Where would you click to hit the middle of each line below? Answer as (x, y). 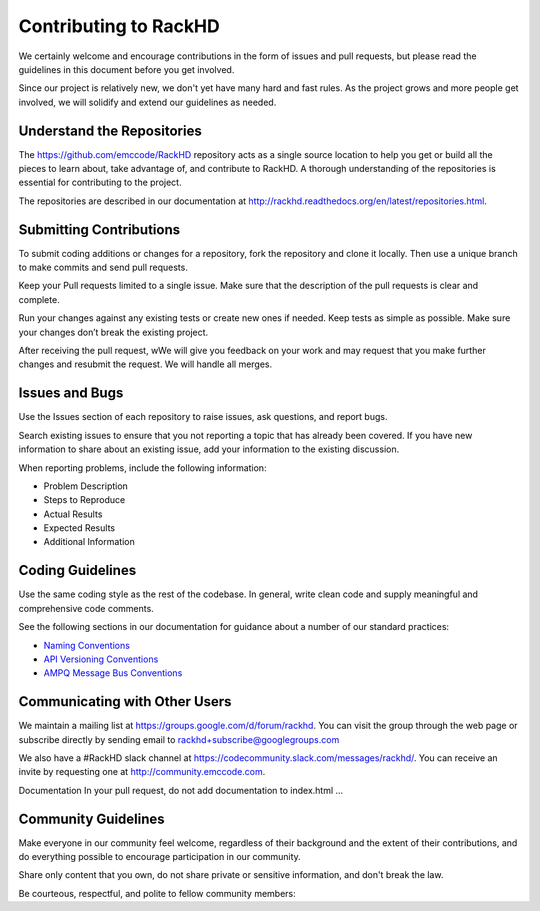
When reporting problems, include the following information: (142, 467)
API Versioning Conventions (101, 659)
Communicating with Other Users (125, 701)
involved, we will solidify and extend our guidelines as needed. (147, 102)
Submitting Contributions (99, 229)
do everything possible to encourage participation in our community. (160, 857)
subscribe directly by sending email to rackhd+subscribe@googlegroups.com (179, 739)
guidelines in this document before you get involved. (126, 69)
